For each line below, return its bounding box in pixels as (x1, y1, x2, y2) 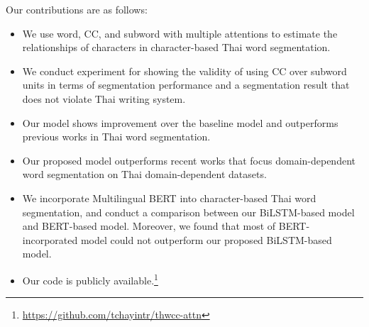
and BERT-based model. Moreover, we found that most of (22, 218, 276, 233)
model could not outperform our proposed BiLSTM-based (80, 232, 332, 247)
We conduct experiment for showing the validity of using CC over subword (22, 63, 347, 78)
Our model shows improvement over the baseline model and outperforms (22, 115, 338, 130)
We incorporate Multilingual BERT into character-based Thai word (22, 190, 316, 205)
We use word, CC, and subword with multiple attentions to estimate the (22, 26, 338, 40)
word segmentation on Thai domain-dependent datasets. (22, 167, 267, 182)
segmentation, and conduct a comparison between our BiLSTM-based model (22, 204, 355, 219)
